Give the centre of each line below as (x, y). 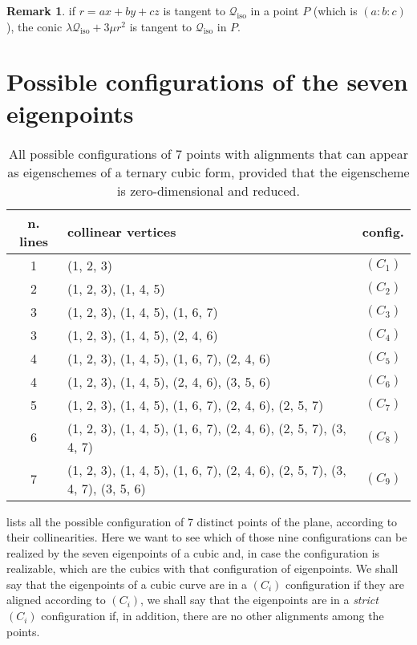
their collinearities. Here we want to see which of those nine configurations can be (207, 537)
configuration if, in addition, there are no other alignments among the (213, 616)
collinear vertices (122, 231)
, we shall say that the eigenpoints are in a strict (259, 600)
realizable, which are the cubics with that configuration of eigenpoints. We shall (202, 568)
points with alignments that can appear (297, 153)
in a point (275, 10)
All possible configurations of (90, 153)
